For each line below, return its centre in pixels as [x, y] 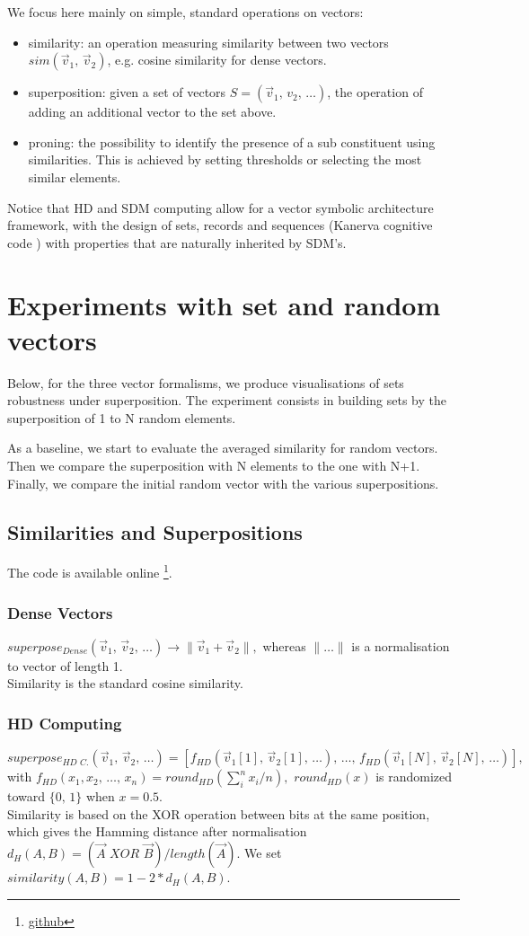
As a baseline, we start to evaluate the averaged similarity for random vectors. [223, 448]
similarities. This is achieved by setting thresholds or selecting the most [225, 159]
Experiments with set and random [224, 304]
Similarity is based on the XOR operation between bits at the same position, [219, 813]
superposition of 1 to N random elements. [122, 417]
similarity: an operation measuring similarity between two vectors [208, 42]
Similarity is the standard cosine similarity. [125, 683]
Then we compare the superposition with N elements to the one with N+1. [214, 466]
